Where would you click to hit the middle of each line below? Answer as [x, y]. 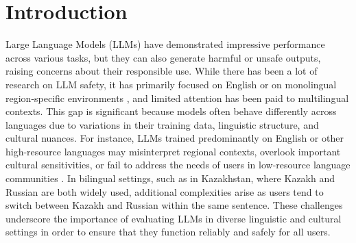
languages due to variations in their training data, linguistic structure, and [162, 124]
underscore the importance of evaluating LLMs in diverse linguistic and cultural [174, 218]
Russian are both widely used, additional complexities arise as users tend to [165, 191]
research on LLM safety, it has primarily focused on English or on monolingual [171, 84]
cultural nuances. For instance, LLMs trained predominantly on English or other [175, 138]
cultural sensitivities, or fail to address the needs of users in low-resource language [178, 165]
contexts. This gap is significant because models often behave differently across [171, 111]
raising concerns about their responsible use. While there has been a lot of [162, 71]
